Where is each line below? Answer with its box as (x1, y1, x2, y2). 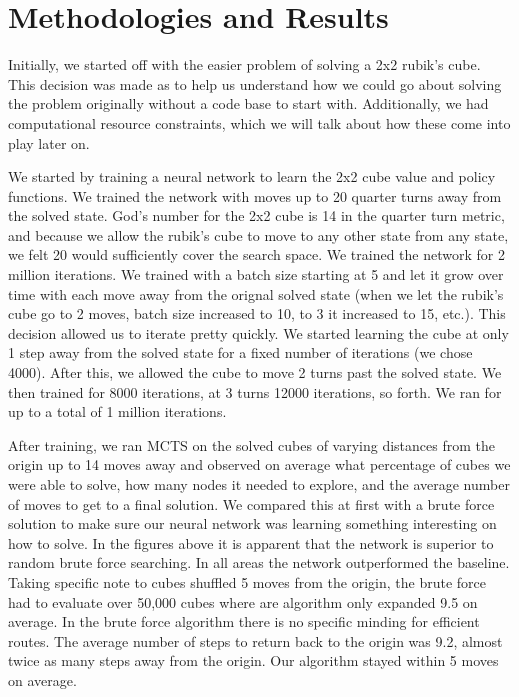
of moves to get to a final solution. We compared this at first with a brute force (8, 493, 495, 514)
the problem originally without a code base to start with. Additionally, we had (8, 93, 489, 114)
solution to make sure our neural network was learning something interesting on (8, 513, 497, 534)
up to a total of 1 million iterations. (8, 401, 227, 422)
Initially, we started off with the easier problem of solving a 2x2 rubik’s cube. (8, 54, 481, 75)
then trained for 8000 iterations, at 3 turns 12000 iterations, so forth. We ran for (8, 381, 502, 402)
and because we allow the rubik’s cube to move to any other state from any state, (8, 224, 509, 245)
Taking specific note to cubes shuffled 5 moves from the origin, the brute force (8, 571, 486, 592)
